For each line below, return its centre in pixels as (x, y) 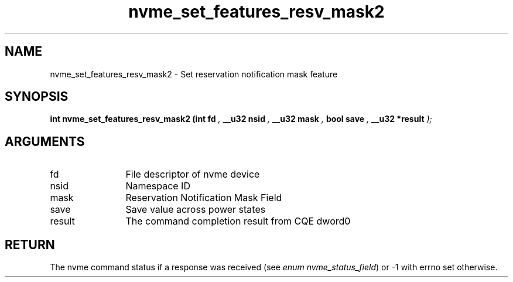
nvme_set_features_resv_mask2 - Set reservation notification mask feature (194, 74)
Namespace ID (158, 186)
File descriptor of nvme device (193, 174)
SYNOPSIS (37, 97)
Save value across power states (196, 210)
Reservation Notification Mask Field (204, 198)
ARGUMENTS (45, 141)
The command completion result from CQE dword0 (238, 221)
